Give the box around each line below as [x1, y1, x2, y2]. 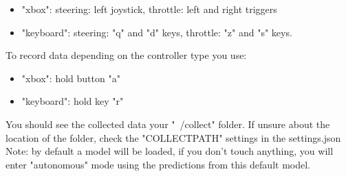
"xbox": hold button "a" [21, 71, 120, 85]
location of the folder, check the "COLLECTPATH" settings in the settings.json [6, 130, 341, 144]
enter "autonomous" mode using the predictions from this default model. [6, 157, 310, 171]
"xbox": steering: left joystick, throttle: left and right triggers [21, 2, 277, 16]
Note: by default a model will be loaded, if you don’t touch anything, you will [6, 144, 334, 158]
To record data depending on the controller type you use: [6, 48, 247, 62]
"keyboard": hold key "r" [21, 94, 124, 108]
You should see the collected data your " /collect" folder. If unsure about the [6, 116, 330, 131]
